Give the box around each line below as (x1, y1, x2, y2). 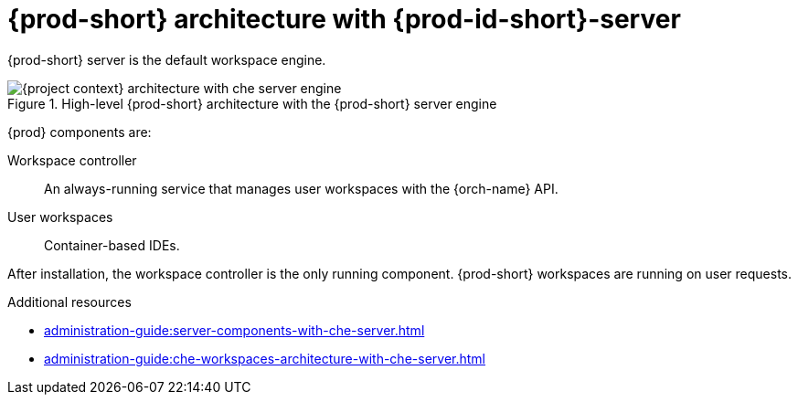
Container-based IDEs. (44, 237, 180, 253)
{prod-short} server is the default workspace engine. (7, 51, 326, 68)
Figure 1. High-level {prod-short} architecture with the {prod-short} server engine (7, 95, 497, 111)
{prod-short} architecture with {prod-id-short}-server (7, 4, 681, 35)
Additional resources (7, 293, 132, 310)
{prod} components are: (7, 123, 152, 140)
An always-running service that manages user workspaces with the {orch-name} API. (44, 180, 559, 196)
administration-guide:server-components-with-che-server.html (44, 322, 425, 338)
